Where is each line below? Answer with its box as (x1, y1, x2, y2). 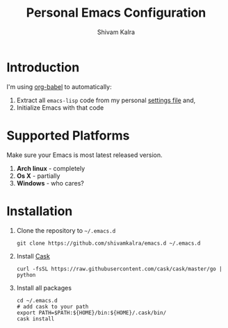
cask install (16, 315, 55, 322)
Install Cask (16, 252, 50, 260)
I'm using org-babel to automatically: (6, 82, 112, 91)
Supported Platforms (6, 127, 130, 143)
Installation (6, 203, 73, 219)
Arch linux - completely (16, 164, 85, 172)
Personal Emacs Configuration (26, 5, 206, 21)
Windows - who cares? (16, 179, 84, 187)
